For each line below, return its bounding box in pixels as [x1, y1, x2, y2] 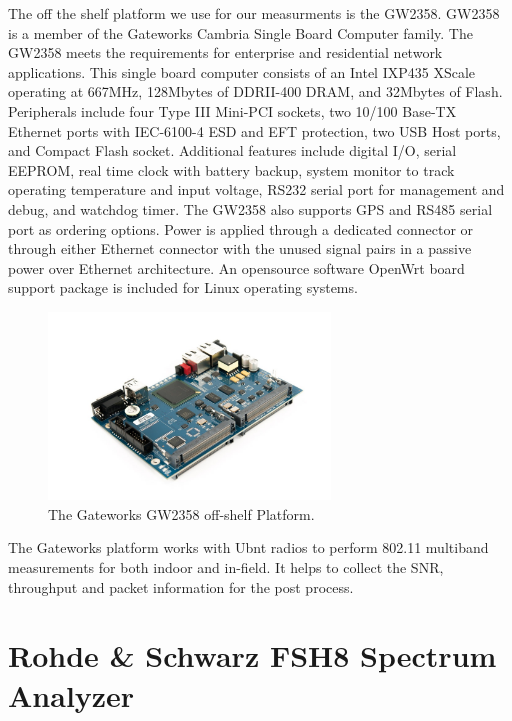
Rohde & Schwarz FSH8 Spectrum [8, 635, 497, 676]
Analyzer [8, 674, 135, 715]
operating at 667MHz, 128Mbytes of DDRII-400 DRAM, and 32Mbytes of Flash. [8, 81, 503, 102]
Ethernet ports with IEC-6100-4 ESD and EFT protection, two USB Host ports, [8, 120, 501, 141]
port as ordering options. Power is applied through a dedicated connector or [8, 218, 474, 239]
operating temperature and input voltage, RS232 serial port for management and [8, 179, 505, 200]
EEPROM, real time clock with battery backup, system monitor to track [8, 159, 455, 180]
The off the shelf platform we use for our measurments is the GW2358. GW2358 [8, 3, 500, 23]
